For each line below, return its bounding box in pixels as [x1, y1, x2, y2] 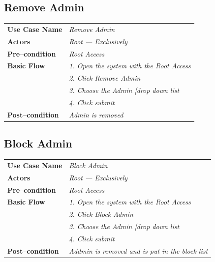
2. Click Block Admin [69, 209, 133, 219]
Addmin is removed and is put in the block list [69, 245, 208, 256]
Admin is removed [69, 109, 123, 119]
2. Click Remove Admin [69, 73, 141, 83]
